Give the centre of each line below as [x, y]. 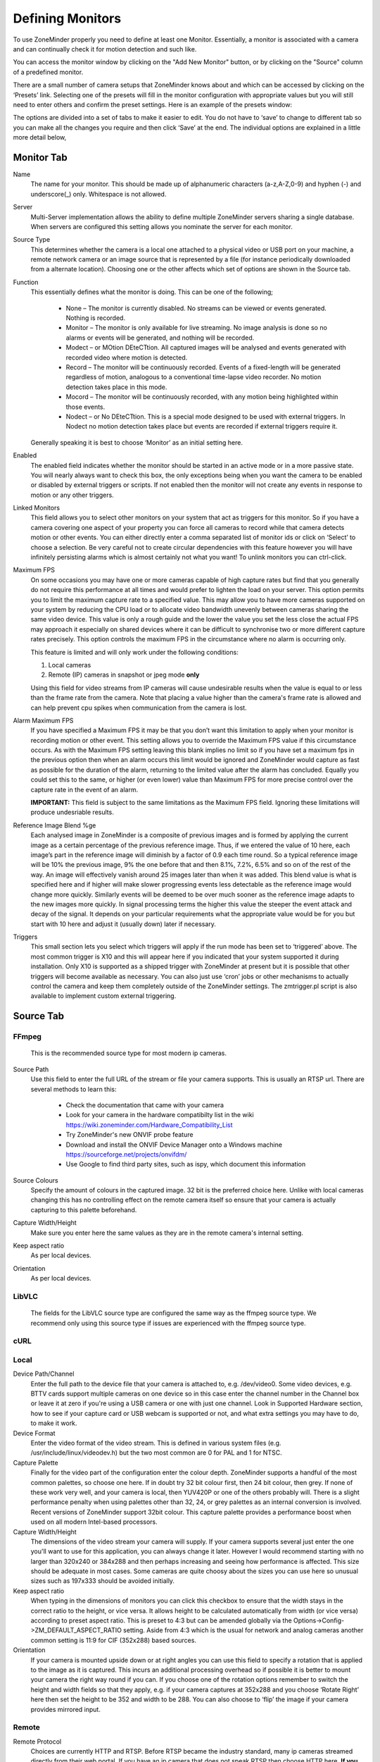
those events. [85, 407]
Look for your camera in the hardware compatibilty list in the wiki [160, 1115]
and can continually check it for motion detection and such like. [105, 49]
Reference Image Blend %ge [55, 825]
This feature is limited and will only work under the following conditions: [134, 652]
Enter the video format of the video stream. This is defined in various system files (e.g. [156, 1443]
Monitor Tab [40, 158]
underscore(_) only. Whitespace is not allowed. [99, 194]
